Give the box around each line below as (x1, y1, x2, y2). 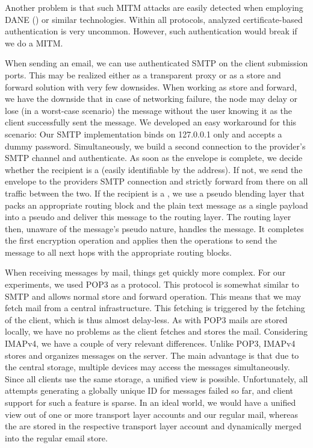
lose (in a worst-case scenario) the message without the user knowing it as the (5, 104, 293, 116)
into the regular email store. (5, 431, 108, 444)
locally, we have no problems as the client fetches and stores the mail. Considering (5, 325, 308, 338)
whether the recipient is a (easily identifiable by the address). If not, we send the (5, 163, 303, 175)
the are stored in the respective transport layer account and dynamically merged (5, 420, 302, 432)
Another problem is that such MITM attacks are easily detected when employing (5, 1, 303, 13)
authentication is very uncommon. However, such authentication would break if (5, 25, 297, 37)
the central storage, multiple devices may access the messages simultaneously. (5, 361, 290, 373)
